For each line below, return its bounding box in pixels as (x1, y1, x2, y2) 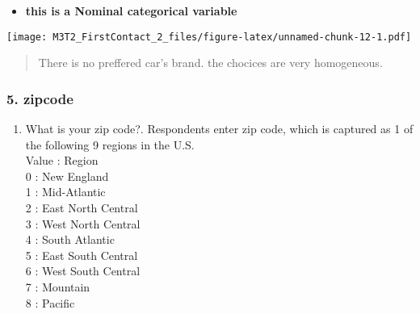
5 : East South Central (25, 246, 138, 263)
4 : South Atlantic (25, 231, 115, 248)
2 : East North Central (25, 199, 138, 216)
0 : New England (25, 167, 109, 184)
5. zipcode (6, 88, 73, 108)
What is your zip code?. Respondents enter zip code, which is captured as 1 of (25, 120, 414, 137)
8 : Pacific (25, 294, 75, 311)
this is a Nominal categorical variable (25, 2, 237, 19)
